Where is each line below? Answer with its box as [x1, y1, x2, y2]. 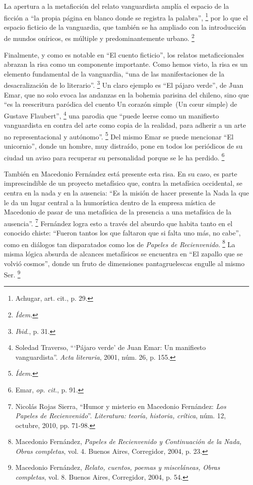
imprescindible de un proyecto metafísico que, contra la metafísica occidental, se [4, 178, 242, 188]
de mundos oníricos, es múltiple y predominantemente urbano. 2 [4, 32, 195, 43]
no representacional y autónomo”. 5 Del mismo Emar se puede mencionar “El [4, 130, 234, 141]
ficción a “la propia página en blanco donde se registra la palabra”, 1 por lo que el [4, 11, 248, 22]
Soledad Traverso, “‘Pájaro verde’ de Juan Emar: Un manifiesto [15, 342, 206, 352]
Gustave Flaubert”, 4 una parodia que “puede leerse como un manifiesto [4, 109, 219, 120]
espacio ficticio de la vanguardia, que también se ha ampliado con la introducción [4, 21, 246, 32]
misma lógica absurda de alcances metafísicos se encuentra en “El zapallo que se [4, 248, 243, 258]
